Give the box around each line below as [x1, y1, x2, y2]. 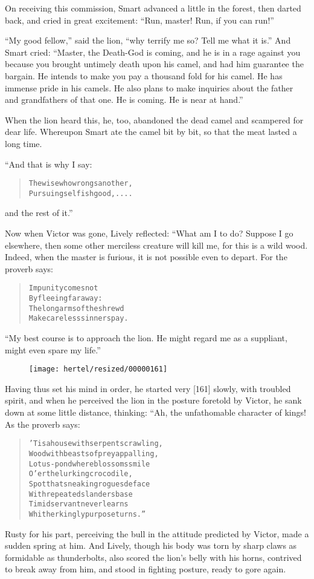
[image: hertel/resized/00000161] [29, 365, 168, 374]
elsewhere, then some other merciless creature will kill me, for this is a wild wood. [5, 238, 308, 251]
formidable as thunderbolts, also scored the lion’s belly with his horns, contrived [5, 551, 302, 563]
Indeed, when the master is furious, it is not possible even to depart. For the [5, 250, 287, 263]
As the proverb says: [5, 417, 80, 430]
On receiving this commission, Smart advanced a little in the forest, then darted [5, 2, 301, 14]
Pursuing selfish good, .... [28, 189, 133, 198]
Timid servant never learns [28, 500, 129, 509]
